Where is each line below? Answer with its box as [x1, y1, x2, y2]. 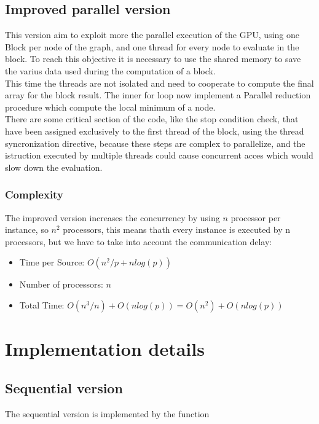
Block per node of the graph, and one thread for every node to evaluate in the [5, 40, 299, 53]
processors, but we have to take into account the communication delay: [5, 235, 272, 248]
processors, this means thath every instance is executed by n [63, 223, 291, 236]
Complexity [5, 187, 63, 202]
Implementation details [5, 336, 205, 361]
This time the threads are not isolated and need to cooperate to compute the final [5, 76, 314, 89]
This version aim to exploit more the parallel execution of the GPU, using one [5, 28, 299, 41]
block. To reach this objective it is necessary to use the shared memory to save [5, 52, 301, 65]
